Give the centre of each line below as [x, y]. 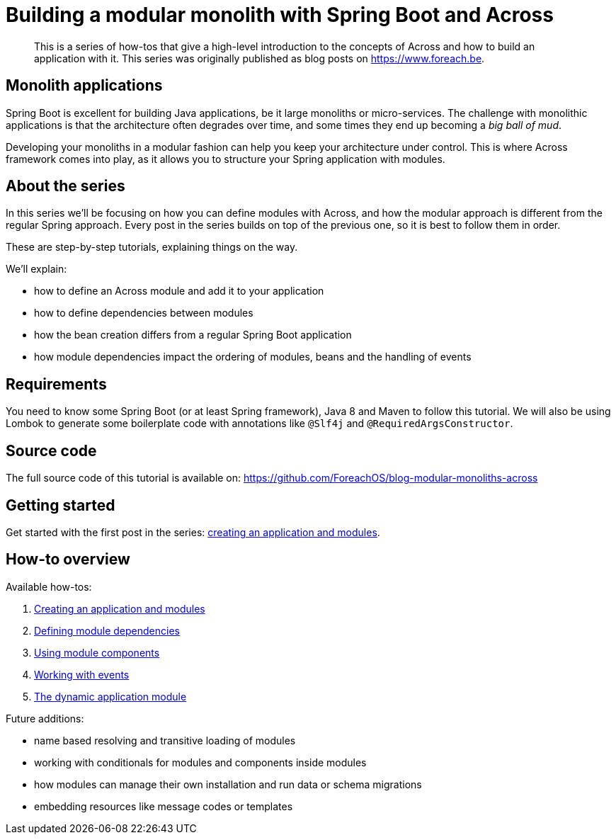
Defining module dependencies [107, 630]
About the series [65, 186]
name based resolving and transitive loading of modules [165, 740]
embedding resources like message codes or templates [164, 806]
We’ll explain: [36, 269]
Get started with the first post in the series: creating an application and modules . [193, 532]
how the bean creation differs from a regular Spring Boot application [193, 335]
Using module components [97, 652]
